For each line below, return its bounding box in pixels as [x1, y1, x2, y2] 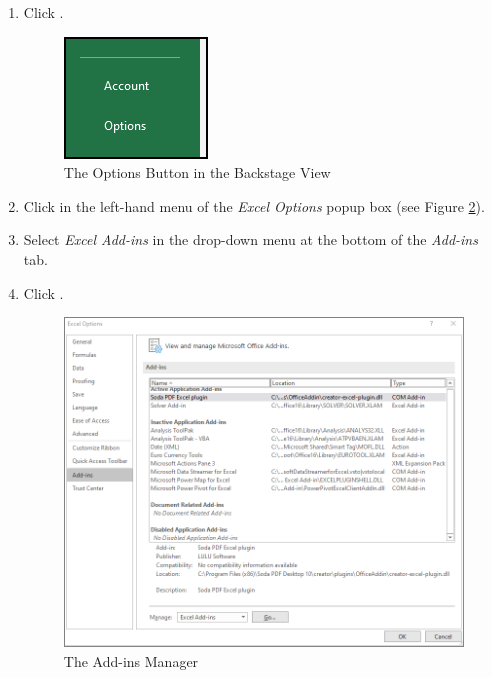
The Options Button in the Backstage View [63, 162, 331, 183]
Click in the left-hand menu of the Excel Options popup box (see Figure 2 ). [23, 195, 485, 216]
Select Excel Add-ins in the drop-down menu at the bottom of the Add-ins [23, 229, 478, 250]
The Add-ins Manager [63, 650, 199, 671]
